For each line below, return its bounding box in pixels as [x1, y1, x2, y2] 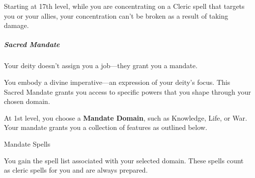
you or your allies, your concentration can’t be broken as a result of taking [4, 10, 228, 21]
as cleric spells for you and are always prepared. [4, 165, 148, 175]
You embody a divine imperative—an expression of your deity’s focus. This [4, 76, 230, 87]
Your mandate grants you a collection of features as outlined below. [4, 122, 207, 132]
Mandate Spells [4, 138, 51, 149]
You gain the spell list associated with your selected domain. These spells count [4, 155, 244, 165]
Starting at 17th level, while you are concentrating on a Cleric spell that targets [4, 1, 245, 11]
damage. [4, 20, 29, 30]
